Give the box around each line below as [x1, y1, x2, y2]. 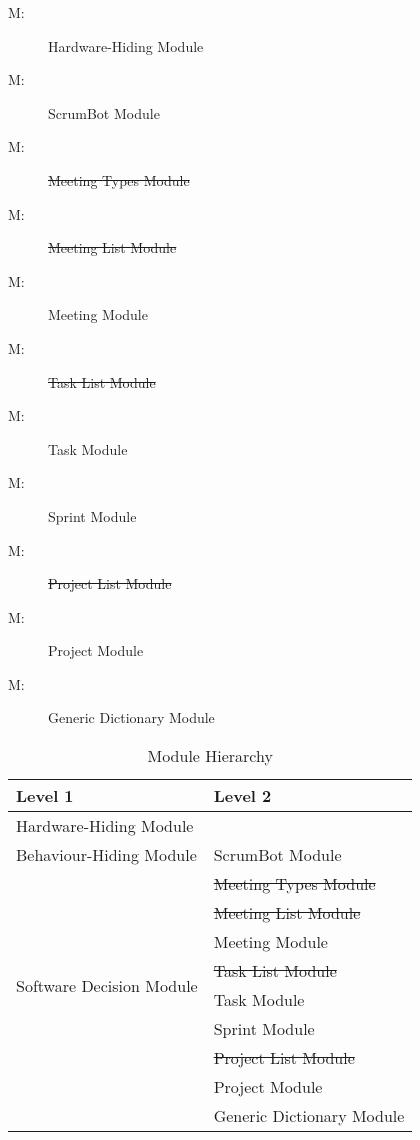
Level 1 [16, 784, 74, 808]
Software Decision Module [16, 973, 198, 997]
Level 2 [213, 784, 272, 808]
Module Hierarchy [147, 744, 273, 768]
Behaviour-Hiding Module [16, 843, 197, 867]
